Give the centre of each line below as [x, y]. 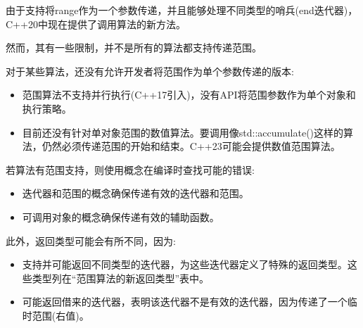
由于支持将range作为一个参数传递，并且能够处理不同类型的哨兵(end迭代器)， [182, 10]
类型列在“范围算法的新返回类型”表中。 [121, 278]
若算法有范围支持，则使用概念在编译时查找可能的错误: [130, 169]
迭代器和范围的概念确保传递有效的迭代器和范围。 [135, 193]
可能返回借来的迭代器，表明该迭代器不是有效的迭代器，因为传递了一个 [185, 302]
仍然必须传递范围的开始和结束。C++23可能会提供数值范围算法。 [191, 146]
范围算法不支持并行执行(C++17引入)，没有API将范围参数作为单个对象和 [189, 95]
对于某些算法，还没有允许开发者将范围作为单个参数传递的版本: [150, 71]
